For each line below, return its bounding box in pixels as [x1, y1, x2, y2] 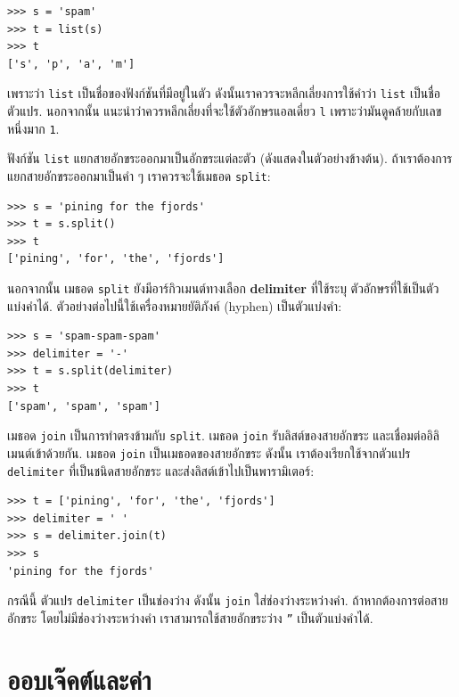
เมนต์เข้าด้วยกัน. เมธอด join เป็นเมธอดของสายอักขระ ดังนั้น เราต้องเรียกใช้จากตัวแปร [7, 443, 411, 462]
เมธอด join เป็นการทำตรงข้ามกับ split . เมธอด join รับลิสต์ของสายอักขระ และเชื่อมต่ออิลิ [7, 426, 439, 445]
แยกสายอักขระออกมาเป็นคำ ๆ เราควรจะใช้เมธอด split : [7, 167, 271, 184]
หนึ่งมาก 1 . [7, 119, 60, 137]
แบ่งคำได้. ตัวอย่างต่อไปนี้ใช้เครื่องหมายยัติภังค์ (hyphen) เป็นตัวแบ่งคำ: [7, 296, 342, 315]
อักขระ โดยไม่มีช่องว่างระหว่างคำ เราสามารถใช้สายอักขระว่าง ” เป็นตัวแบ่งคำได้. [7, 608, 373, 627]
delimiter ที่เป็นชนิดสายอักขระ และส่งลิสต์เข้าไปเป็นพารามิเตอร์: [7, 461, 315, 480]
